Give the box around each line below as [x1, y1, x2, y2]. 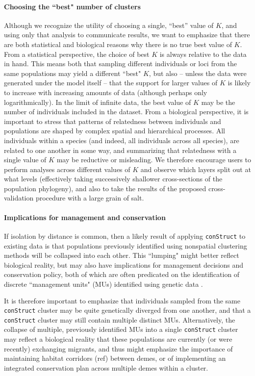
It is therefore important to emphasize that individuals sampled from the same [4, 295, 240, 305]
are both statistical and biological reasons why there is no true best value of [4, 39, 232, 49]
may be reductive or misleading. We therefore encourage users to [56, 154, 251, 165]
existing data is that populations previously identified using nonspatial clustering [4, 240, 247, 251]
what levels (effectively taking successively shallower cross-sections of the [4, 174, 223, 184]
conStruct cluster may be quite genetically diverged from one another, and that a [4, 305, 251, 315]
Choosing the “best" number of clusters [4, 1, 141, 11]
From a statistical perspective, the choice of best [4, 49, 150, 59]
